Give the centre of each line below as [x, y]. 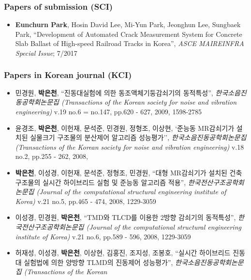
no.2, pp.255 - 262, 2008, [52, 156]
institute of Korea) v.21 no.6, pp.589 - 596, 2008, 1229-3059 [103, 236]
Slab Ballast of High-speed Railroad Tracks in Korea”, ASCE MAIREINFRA [130, 43]
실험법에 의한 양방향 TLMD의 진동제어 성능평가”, [98, 262]
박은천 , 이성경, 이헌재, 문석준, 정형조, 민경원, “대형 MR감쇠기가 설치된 [121, 172]
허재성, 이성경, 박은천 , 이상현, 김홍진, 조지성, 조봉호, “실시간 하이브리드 [123, 253]
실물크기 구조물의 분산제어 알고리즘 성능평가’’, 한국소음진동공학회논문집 [138, 137]
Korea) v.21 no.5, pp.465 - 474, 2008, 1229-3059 [86, 201]
